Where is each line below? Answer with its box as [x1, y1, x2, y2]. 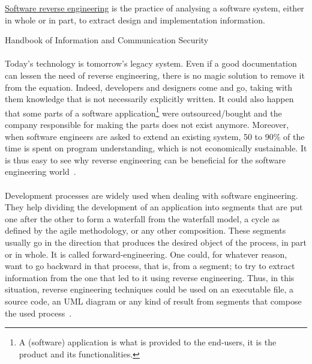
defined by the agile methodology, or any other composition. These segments [5, 224, 286, 237]
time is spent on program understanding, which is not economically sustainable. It [5, 142, 307, 154]
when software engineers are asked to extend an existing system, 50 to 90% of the [5, 130, 305, 142]
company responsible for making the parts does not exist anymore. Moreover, [5, 118, 289, 130]
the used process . [5, 306, 72, 319]
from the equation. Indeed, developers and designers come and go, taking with [5, 80, 293, 93]
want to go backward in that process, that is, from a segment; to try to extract [5, 259, 295, 272]
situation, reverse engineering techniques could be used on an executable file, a [5, 283, 294, 296]
